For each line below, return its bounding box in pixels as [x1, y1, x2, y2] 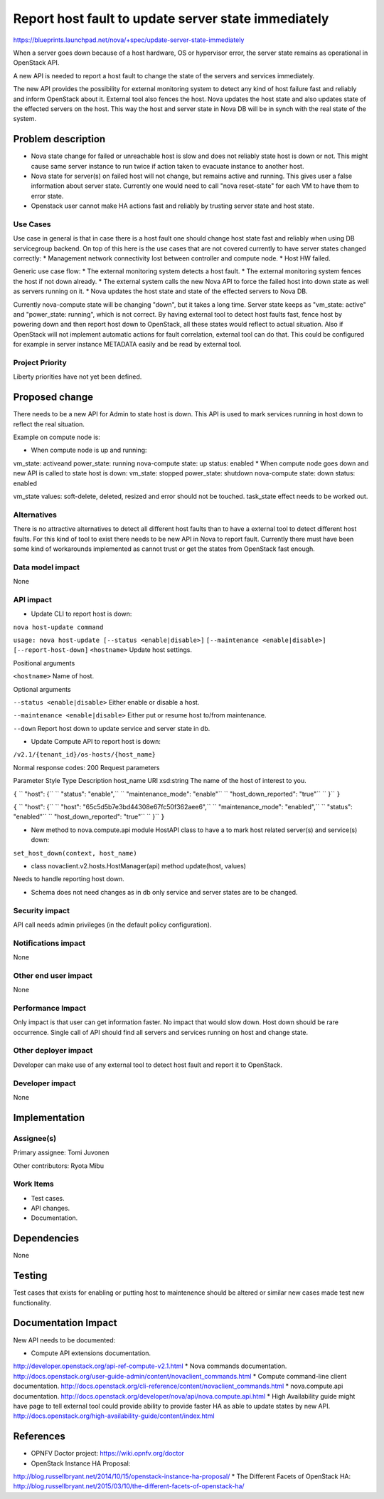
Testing [13, 1270, 48, 1282]
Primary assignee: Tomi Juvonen [13, 1148, 110, 1157]
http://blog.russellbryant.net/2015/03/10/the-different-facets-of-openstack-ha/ [13, 1482, 245, 1490]
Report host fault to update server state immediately [13, 11, 329, 26]
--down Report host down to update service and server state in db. [13, 724, 210, 732]
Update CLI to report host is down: [31, 609, 132, 619]
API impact [13, 594, 53, 604]
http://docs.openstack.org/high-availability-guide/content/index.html [13, 1411, 215, 1420]
